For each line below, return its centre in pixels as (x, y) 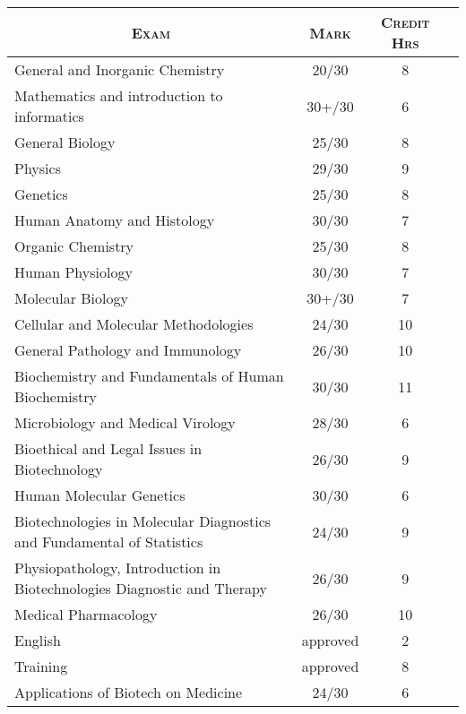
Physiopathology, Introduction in (118, 568)
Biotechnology (59, 469)
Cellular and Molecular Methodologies (134, 324)
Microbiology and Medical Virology (125, 422)
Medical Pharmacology (86, 614)
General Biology (65, 142)
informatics (49, 116)
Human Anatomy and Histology (115, 220)
